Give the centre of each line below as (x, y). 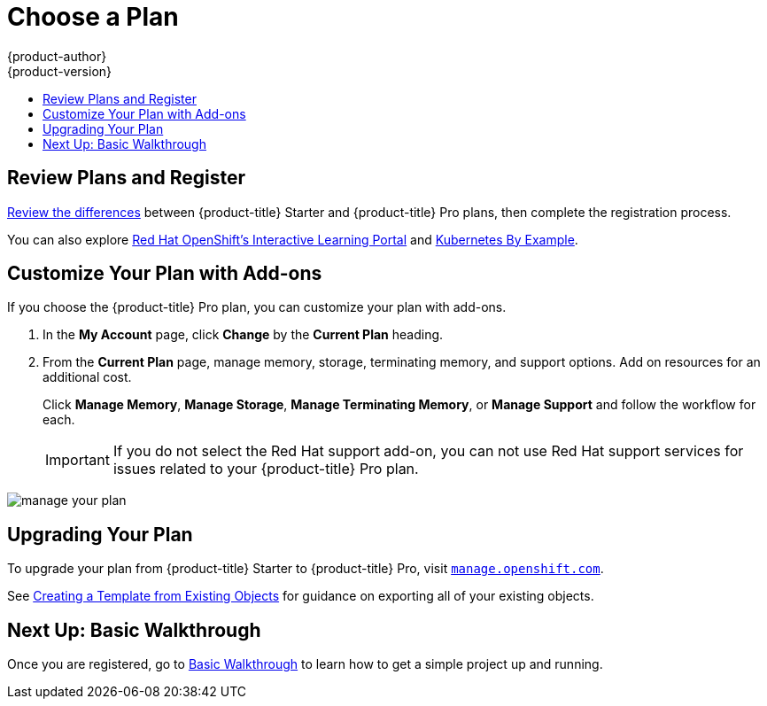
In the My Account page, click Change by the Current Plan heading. (243, 335)
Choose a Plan (93, 17)
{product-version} (60, 71)
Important (77, 460)
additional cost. (87, 377)
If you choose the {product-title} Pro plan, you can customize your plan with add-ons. (257, 307)
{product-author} (57, 56)
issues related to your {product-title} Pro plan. (266, 469)
